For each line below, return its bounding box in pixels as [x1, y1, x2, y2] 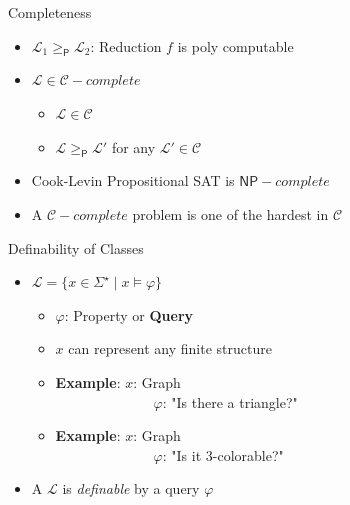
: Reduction [90, 35, 162, 56]
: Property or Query [64, 304, 194, 325]
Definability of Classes [8, 237, 144, 258]
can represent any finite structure [68, 338, 272, 359]
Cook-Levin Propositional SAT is [31, 170, 235, 191]
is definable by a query [62, 478, 200, 499]
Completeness [8, 2, 92, 22]
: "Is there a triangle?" [162, 391, 298, 412]
